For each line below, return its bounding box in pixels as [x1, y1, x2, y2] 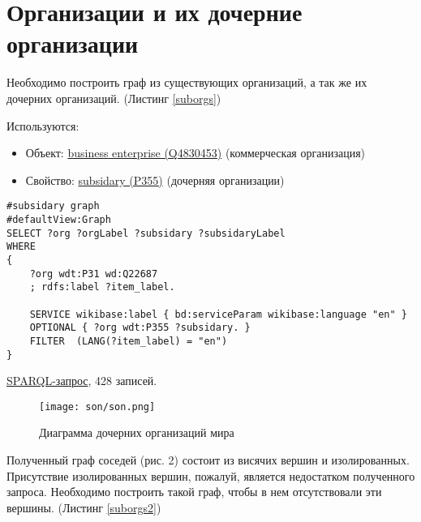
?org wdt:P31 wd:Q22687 [29, 267, 158, 280]
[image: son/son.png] [39, 400, 156, 413]
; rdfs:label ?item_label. [29, 281, 175, 293]
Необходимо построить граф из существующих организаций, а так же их [6, 74, 367, 91]
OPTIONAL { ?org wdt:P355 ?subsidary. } [29, 322, 251, 334]
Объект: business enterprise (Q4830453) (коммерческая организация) [25, 144, 366, 161]
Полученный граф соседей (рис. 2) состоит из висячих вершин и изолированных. [6, 451, 410, 468]
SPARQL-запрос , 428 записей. [6, 372, 157, 389]
